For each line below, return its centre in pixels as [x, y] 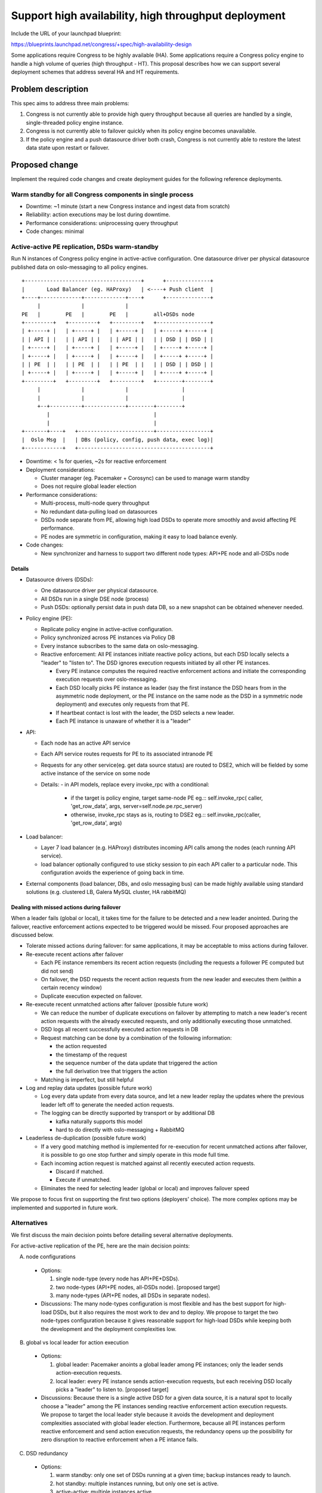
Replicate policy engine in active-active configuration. [107, 629]
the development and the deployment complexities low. [109, 1329]
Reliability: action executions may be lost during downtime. [98, 214]
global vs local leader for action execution [78, 1343]
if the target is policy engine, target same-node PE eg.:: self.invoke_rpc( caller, [167, 798]
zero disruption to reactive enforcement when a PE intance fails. [120, 1440]
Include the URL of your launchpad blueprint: [66, 33]
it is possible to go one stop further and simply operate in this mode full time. [135, 1155]
